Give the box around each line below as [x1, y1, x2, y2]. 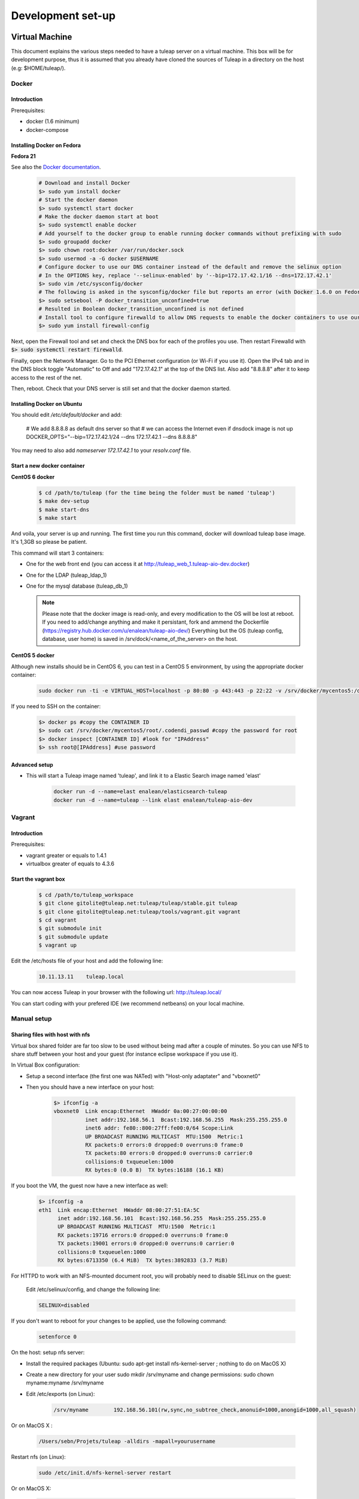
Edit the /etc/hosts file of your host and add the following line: [11, 957, 163, 965]
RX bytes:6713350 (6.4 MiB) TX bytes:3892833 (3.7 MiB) [57, 1257, 229, 1263]
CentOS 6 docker [11, 473, 55, 480]
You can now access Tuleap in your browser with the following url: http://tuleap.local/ [11, 989, 222, 996]
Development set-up [11, 9, 116, 22]
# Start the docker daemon [38, 197, 118, 203]
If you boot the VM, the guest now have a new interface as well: [11, 1182, 168, 1190]
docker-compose [26, 126, 69, 133]
